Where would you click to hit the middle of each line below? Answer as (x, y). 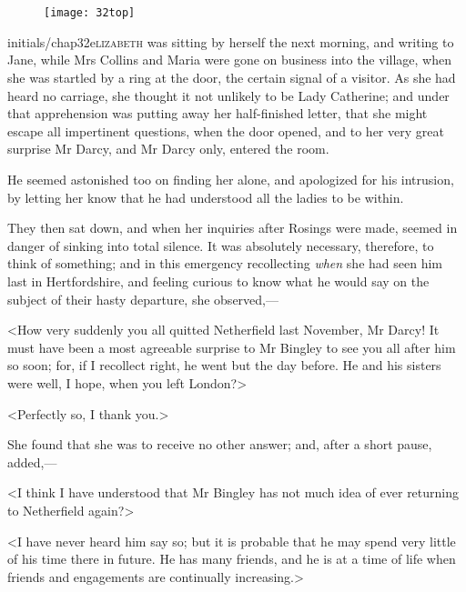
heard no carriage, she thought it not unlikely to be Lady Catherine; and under (228, 95)
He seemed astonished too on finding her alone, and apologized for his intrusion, (231, 179)
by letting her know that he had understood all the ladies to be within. (206, 197)
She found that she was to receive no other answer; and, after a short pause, (220, 444)
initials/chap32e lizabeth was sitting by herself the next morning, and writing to (231, 41)
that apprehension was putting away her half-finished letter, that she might (218, 113)
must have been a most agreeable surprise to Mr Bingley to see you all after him (232, 347)
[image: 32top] (90, 13)
